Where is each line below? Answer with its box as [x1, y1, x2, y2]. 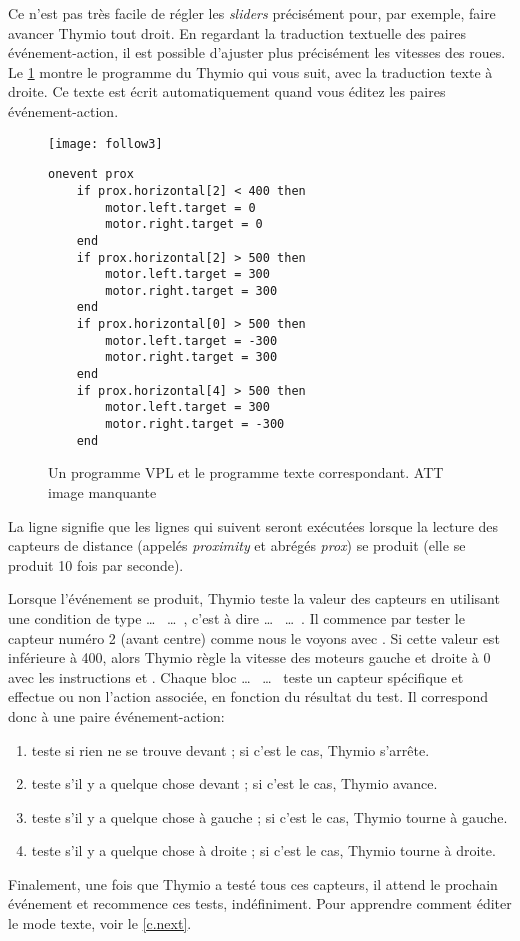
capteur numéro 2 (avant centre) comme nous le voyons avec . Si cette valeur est [8, 627, 500, 648]
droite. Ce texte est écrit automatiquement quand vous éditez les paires [8, 81, 446, 102]
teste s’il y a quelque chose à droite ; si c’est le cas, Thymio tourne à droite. [31, 840, 496, 861]
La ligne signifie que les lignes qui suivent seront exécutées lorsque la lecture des [8, 515, 499, 536]
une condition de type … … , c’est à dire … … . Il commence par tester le [8, 607, 465, 628]
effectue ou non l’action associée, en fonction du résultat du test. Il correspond [8, 686, 488, 707]
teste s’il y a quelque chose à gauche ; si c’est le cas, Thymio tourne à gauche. [31, 806, 508, 827]
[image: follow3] [48, 136, 163, 151]
